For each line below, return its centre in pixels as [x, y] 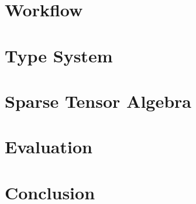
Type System [59, 55]
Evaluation [49, 147]
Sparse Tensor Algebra [98, 101]
